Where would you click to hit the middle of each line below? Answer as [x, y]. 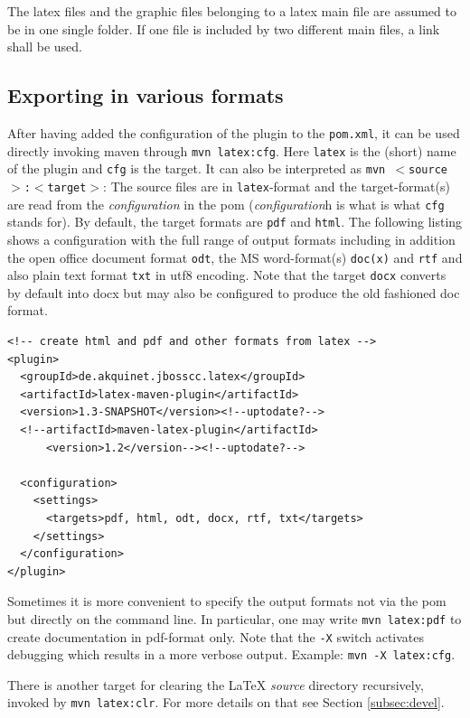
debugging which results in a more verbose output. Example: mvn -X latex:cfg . [231, 654]
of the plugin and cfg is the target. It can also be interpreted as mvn [197, 168]
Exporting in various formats [146, 95]
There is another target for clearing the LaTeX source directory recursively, [216, 684]
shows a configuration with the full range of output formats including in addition [231, 239]
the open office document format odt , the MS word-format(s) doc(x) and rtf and [235, 257]
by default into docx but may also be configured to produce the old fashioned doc [234, 292]
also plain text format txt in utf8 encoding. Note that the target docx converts [227, 275]
